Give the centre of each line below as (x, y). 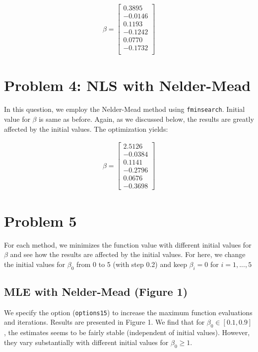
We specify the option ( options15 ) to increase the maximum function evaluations (128, 312)
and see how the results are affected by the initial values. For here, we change (128, 254)
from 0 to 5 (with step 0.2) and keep (131, 264)
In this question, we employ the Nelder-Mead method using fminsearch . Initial (125, 109)
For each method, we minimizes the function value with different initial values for (128, 244)
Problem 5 (40, 220)
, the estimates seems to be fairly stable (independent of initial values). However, (127, 332)
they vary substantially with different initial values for (86, 342)
